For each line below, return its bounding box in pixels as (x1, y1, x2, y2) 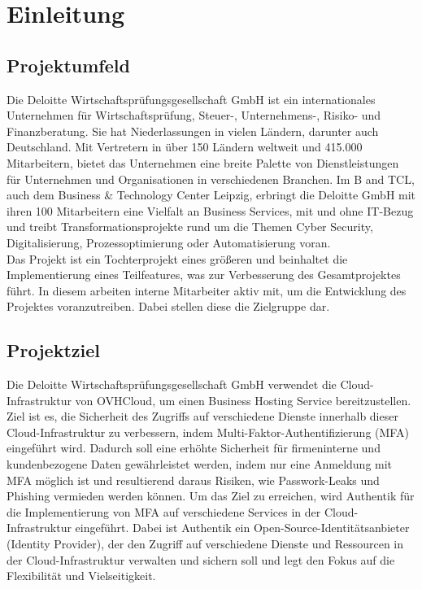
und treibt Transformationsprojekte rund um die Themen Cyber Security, (7, 218, 373, 235)
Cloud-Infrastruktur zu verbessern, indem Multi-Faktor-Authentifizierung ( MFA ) (7, 423, 409, 440)
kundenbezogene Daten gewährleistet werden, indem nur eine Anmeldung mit (7, 456, 393, 473)
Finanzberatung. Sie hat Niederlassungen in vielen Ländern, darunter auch (7, 122, 379, 139)
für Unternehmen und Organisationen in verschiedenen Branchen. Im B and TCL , (7, 170, 415, 187)
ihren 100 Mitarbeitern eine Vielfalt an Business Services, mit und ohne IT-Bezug (7, 202, 414, 219)
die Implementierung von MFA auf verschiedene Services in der (7, 503, 321, 520)
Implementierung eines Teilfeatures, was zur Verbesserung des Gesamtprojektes (7, 266, 401, 283)
